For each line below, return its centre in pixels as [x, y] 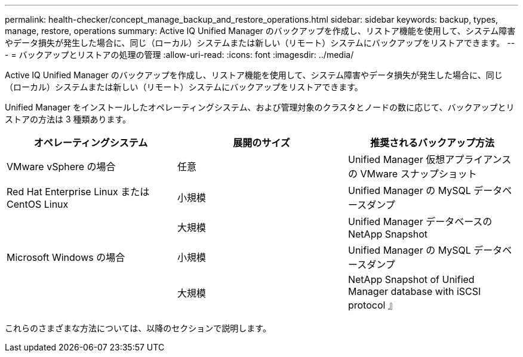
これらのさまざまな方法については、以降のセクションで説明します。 [138, 328]
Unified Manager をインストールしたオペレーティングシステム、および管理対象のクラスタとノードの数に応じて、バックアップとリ [260, 107]
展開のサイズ [261, 143]
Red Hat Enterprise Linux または [78, 192]
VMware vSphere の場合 [61, 167]
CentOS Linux [38, 204]
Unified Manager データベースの [420, 221]
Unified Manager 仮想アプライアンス [430, 159]
